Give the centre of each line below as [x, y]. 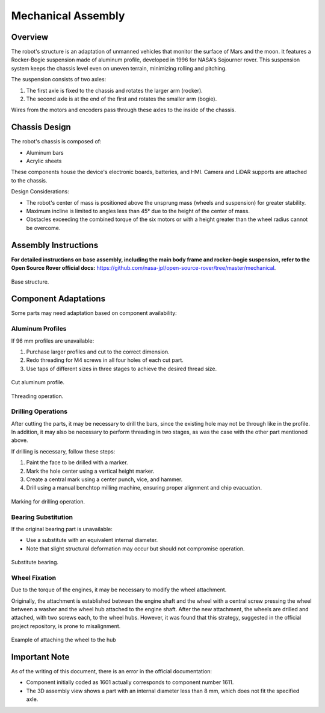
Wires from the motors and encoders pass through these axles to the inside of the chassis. [123, 110]
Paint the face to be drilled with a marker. [77, 462]
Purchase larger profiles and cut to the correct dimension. [98, 352]
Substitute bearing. [35, 562]
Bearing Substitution [42, 517]
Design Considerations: [40, 191]
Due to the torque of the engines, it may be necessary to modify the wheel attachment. [119, 590]
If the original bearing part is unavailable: [62, 529]
